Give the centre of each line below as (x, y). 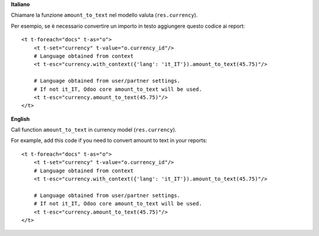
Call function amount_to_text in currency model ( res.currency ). (94, 130)
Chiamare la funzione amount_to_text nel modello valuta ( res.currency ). (104, 15)
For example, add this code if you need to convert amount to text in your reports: (109, 140)
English (20, 119)
